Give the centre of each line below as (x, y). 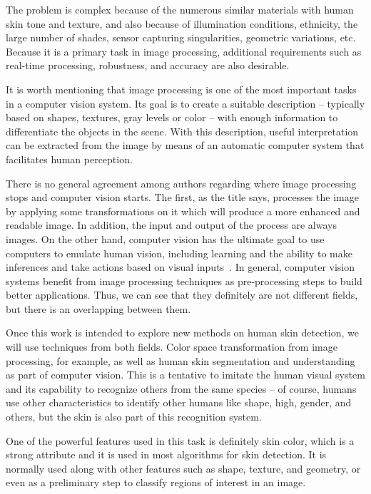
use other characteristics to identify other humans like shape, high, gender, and (179, 402)
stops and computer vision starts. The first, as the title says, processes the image (182, 197)
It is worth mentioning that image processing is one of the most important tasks (181, 89)
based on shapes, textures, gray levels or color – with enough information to (172, 117)
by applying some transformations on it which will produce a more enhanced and (183, 211)
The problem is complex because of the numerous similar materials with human (180, 9)
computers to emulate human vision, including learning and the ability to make (179, 253)
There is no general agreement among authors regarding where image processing (181, 183)
